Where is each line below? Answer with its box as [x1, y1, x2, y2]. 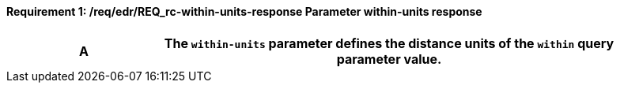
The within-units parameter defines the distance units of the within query [164, 35, 614, 51]
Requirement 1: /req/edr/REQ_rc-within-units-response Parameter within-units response [6, 5, 482, 18]
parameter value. [336, 50, 442, 67]
